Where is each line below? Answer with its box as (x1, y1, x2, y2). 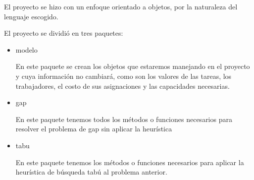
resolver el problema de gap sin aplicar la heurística (15, 123, 172, 134)
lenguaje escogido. (4, 11, 58, 21)
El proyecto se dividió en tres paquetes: (4, 28, 123, 38)
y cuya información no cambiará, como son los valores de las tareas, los (15, 70, 232, 81)
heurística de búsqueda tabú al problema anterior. (15, 167, 167, 177)
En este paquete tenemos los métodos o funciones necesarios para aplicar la (15, 157, 244, 167)
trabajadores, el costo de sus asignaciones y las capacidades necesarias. (15, 80, 230, 91)
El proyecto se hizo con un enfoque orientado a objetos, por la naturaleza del (4, 1, 238, 11)
